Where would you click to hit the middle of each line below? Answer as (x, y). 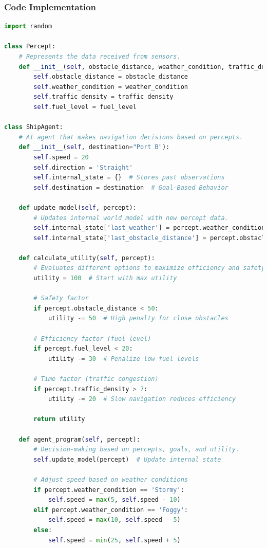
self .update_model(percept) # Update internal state (127, 459)
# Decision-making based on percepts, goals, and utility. (137, 450)
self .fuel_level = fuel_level (85, 107)
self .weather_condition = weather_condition (111, 87)
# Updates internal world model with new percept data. (131, 218)
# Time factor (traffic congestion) (96, 379)
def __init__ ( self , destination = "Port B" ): (94, 147)
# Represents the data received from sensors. (100, 57)
